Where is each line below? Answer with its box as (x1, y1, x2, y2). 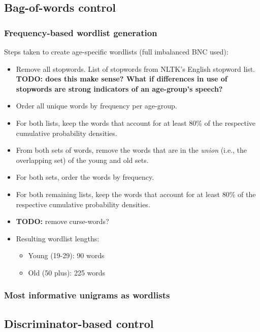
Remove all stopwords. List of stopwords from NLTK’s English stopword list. (16, 63, 255, 74)
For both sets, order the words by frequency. (16, 172, 154, 182)
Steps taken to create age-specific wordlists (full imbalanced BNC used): (4, 46, 229, 57)
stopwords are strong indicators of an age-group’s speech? (16, 83, 223, 94)
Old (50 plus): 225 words (28, 267, 106, 278)
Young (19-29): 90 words (28, 250, 105, 261)
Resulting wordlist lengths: (16, 233, 100, 243)
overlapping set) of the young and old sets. (16, 154, 149, 165)
